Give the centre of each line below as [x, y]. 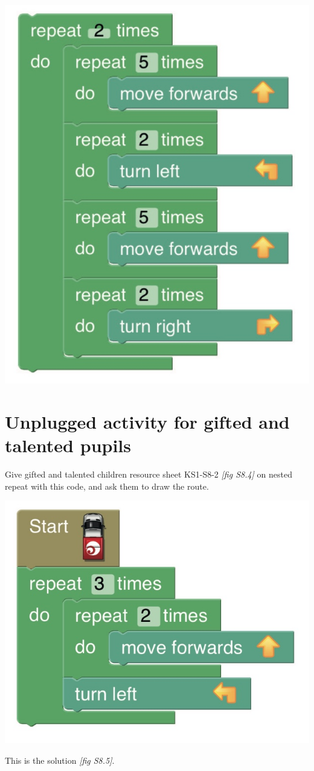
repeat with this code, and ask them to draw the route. [107, 486]
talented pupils [68, 445]
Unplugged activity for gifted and [147, 421]
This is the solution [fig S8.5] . [60, 760]
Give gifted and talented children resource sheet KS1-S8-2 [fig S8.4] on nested [149, 474]
